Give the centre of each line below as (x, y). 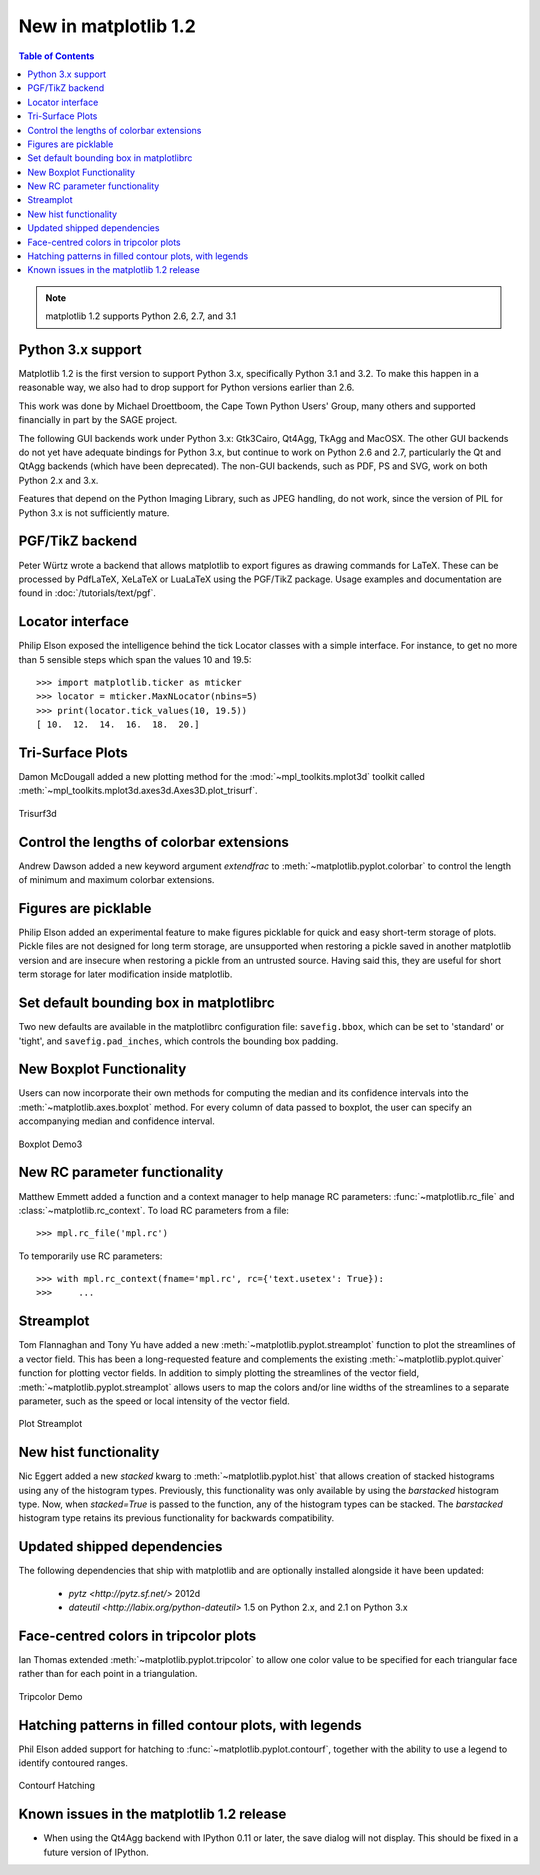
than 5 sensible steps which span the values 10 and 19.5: (135, 659)
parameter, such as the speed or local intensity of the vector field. (154, 1401)
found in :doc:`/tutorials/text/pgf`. (87, 593)
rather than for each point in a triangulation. (108, 1674)
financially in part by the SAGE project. (98, 420)
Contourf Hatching (56, 1786)
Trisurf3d (37, 813)
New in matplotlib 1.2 (107, 26)
